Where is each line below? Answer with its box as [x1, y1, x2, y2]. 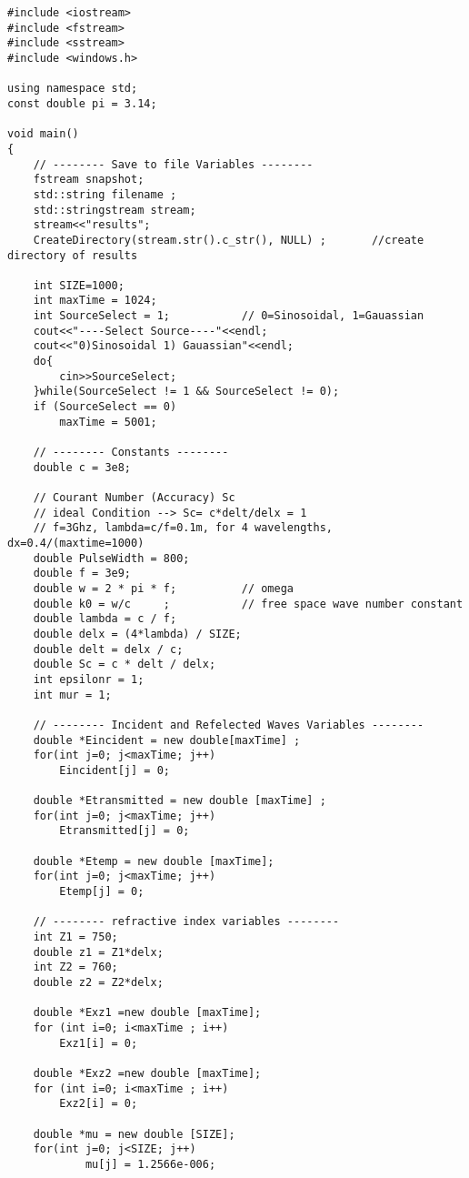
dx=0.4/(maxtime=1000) [7, 536, 145, 549]
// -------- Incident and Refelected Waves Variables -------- [33, 718, 424, 731]
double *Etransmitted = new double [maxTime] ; [33, 794, 326, 808]
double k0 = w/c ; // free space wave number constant [33, 597, 464, 610]
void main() [7, 127, 79, 141]
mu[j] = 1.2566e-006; [85, 1157, 216, 1171]
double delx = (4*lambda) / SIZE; [33, 627, 242, 640]
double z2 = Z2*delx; [33, 976, 164, 989]
